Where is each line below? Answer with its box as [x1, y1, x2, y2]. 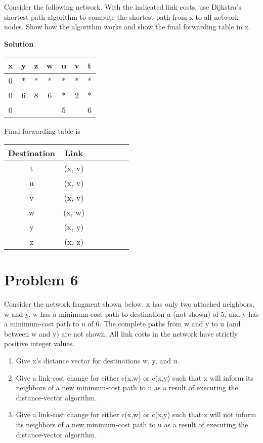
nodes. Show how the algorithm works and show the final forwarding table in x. [4, 21, 250, 32]
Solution [4, 38, 34, 49]
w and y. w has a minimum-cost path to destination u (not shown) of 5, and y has [4, 308, 259, 319]
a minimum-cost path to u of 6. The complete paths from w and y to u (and [4, 318, 241, 329]
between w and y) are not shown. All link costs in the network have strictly [4, 328, 238, 339]
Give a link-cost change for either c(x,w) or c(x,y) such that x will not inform [16, 409, 256, 420]
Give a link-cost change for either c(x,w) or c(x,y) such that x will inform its [16, 372, 253, 383]
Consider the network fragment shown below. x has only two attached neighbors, [4, 299, 254, 309]
